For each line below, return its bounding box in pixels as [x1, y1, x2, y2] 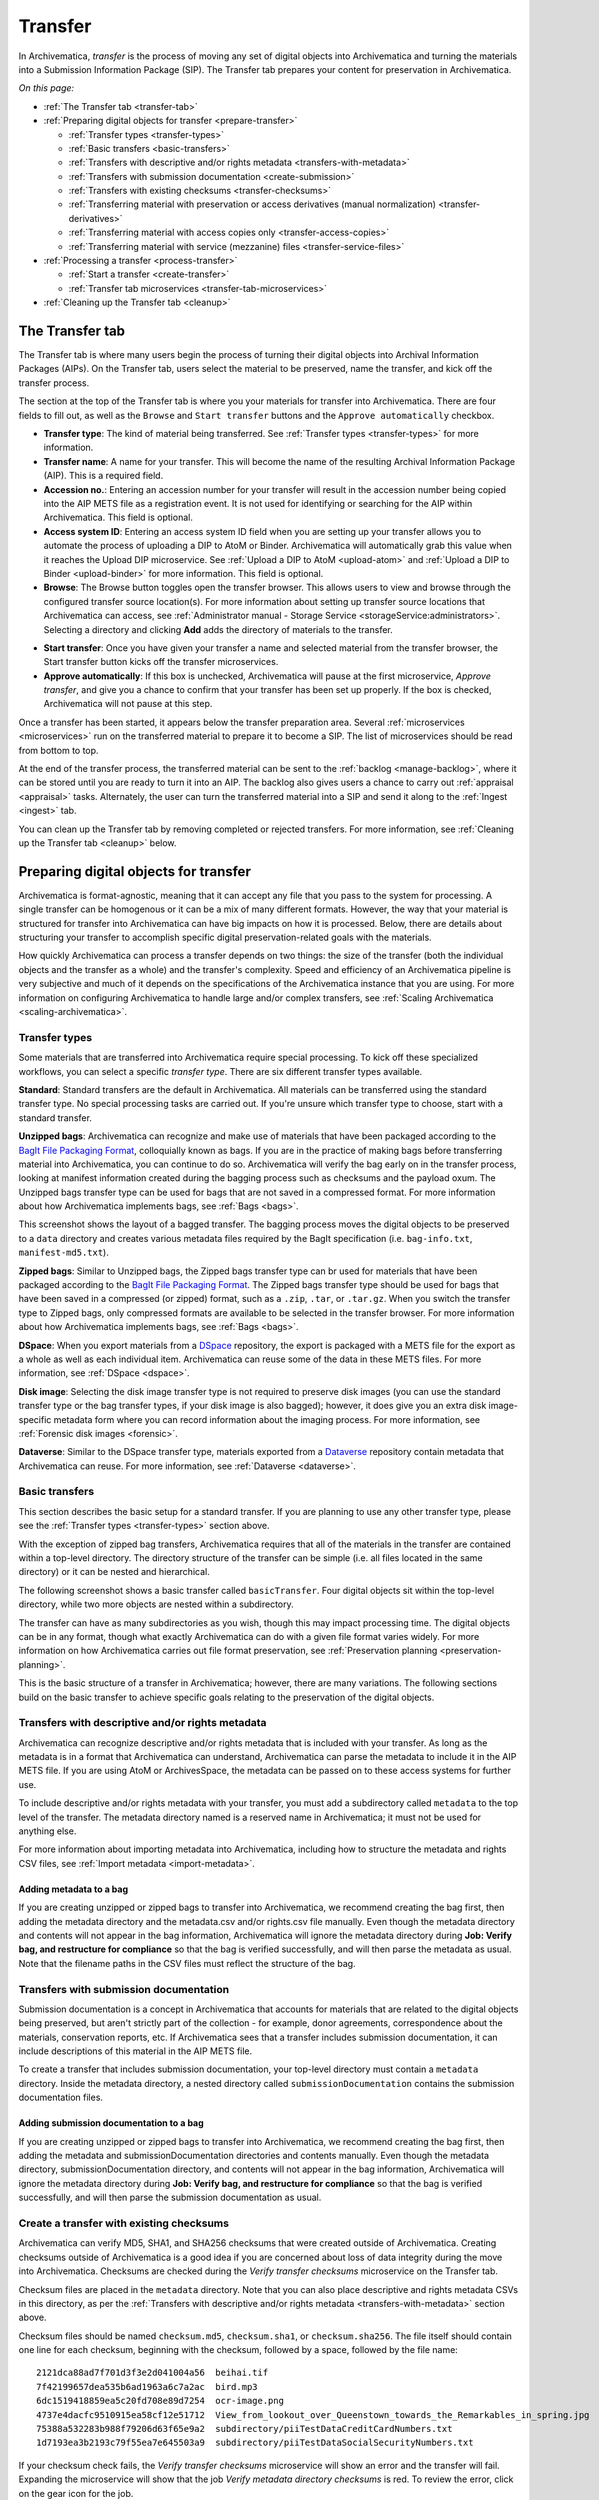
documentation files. [18, 2091, 104, 2104]
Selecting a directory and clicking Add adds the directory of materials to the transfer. [43, 623, 394, 635]
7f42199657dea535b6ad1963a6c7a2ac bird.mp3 [36, 2381, 259, 2392]
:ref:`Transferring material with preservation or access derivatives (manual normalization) [68, 198, 437, 210]
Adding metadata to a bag [18, 1883, 129, 1895]
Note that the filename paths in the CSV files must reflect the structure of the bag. [18, 1957, 356, 1969]
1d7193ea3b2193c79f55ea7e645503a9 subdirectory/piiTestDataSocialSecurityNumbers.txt [36, 2437, 474, 2449]
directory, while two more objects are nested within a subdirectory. [18, 1598, 294, 1610]
